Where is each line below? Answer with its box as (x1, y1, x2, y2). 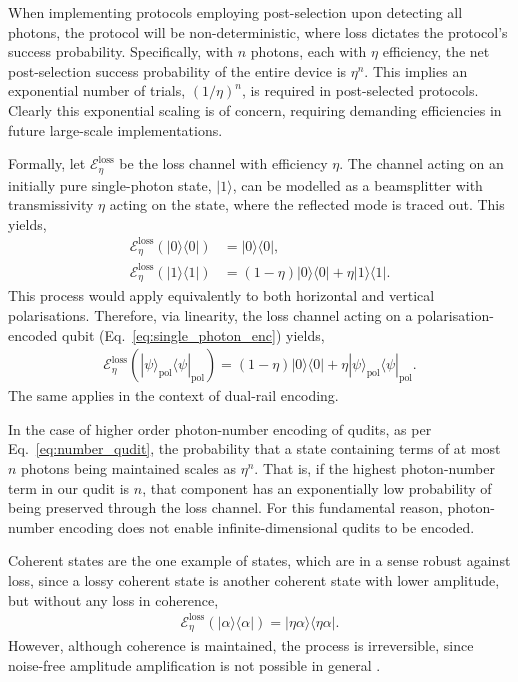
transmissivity (8, 194, 94, 215)
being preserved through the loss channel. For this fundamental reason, (8, 497, 443, 518)
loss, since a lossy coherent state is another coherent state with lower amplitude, (8, 569, 500, 590)
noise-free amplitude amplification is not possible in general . (8, 654, 381, 675)
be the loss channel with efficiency (119, 153, 328, 174)
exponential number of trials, (8, 80, 186, 101)
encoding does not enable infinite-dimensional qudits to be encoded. (58, 516, 475, 537)
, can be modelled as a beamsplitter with (232, 174, 483, 195)
